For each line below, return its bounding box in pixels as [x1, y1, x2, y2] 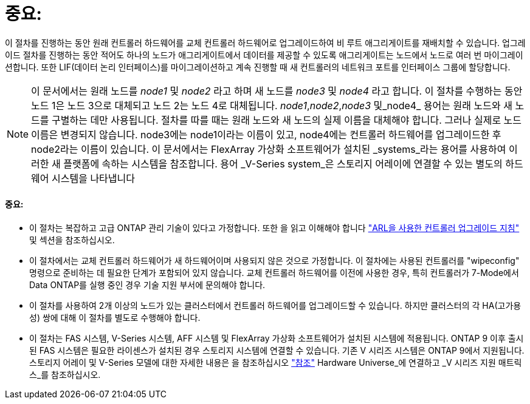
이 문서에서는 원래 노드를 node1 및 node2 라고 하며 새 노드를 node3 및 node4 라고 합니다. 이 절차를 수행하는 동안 [31, 84, 523, 97]
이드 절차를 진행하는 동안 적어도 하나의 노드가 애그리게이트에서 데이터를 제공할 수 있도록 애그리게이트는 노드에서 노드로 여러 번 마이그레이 [5, 49, 523, 60]
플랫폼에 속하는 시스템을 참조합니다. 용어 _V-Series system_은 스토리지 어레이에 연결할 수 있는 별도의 [63, 157, 503, 170]
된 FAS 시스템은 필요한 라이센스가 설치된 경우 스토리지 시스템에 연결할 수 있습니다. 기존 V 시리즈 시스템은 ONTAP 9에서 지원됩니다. [29, 345, 525, 355]
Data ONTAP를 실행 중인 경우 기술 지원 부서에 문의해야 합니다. [29, 279, 266, 290]
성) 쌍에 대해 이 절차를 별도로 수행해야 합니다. [29, 312, 201, 323]
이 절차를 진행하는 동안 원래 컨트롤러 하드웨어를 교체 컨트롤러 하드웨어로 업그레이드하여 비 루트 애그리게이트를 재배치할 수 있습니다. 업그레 [5, 37, 526, 48]
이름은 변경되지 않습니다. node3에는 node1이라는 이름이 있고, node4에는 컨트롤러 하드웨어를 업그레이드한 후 [31, 128, 501, 141]
